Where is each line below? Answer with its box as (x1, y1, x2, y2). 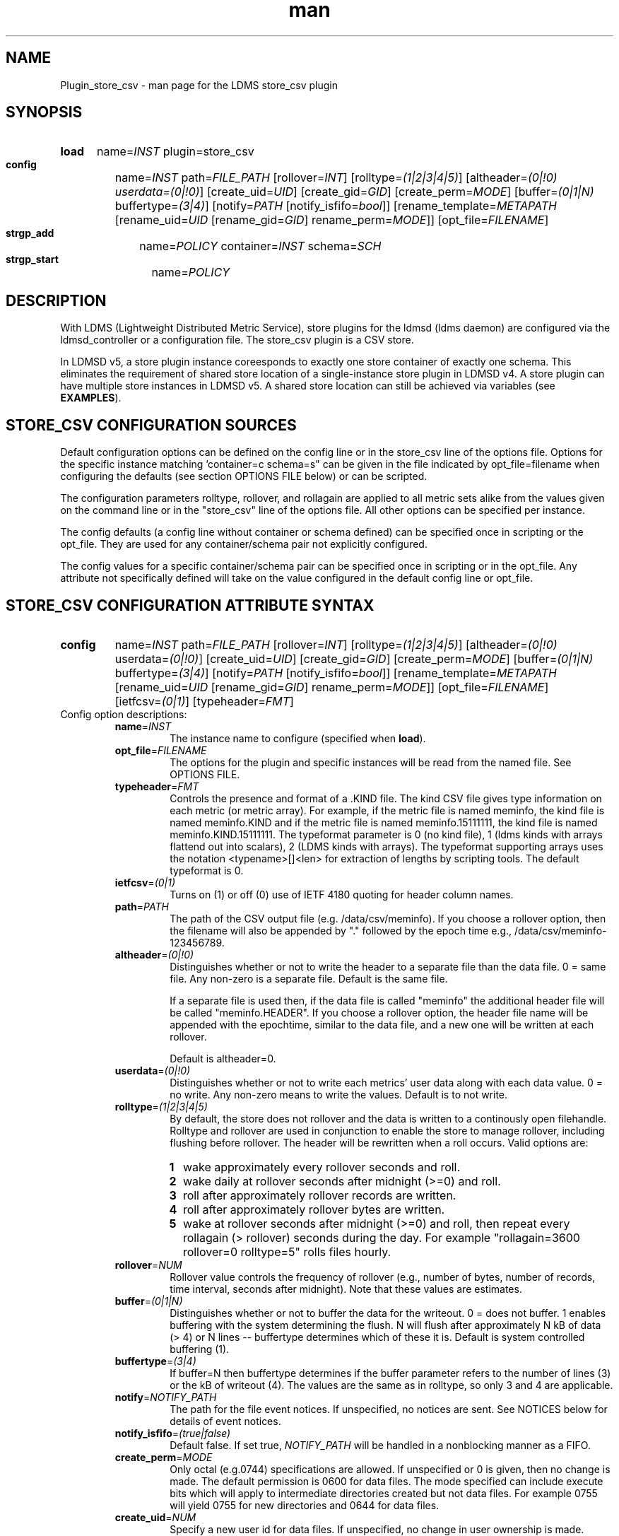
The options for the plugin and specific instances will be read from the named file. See (170, 756, 572, 768)
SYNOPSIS (6, 103, 83, 122)
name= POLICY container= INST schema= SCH (139, 239, 382, 254)
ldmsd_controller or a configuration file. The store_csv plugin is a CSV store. (60, 334, 414, 346)
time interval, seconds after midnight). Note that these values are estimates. (170, 1282, 522, 1295)
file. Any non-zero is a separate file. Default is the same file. (170, 972, 448, 985)
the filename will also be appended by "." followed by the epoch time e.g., (170, 924, 512, 937)
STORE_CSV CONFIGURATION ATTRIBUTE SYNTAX (6, 596, 375, 614)
